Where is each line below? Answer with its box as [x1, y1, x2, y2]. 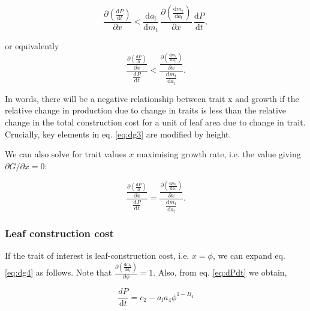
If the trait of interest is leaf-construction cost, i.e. [5, 249, 189, 262]
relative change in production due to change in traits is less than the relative [5, 104, 287, 116]
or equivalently [5, 40, 59, 52]
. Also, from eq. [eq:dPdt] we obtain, [153, 266, 287, 279]
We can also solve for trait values [5, 148, 127, 160]
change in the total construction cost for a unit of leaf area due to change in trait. [5, 115, 306, 128]
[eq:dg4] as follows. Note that [5, 266, 112, 279]
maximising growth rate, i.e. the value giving [136, 148, 301, 160]
